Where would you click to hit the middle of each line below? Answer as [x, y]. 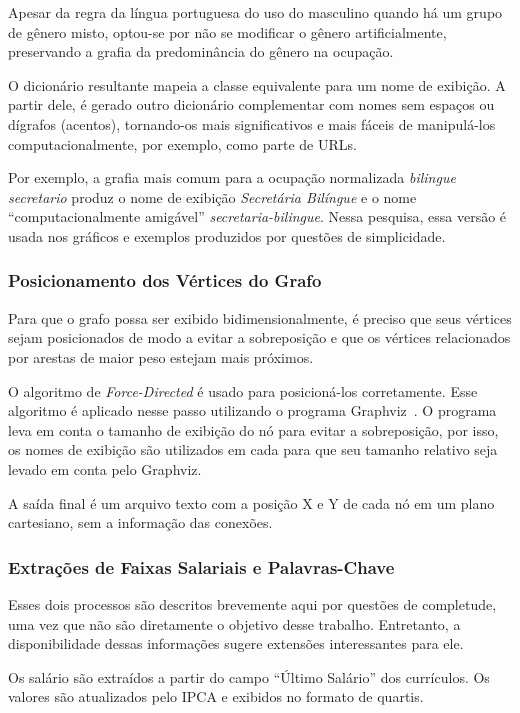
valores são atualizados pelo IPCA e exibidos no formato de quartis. [216, 696]
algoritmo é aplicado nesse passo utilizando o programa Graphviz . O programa [252, 410]
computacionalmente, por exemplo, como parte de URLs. [182, 143]
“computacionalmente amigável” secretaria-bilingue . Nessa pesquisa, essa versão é [257, 216]
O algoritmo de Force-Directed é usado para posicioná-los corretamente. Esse [243, 390]
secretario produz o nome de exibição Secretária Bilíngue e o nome [212, 196]
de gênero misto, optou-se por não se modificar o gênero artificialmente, [227, 31]
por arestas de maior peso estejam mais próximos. [161, 356]
